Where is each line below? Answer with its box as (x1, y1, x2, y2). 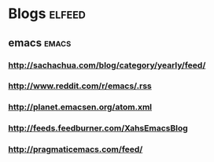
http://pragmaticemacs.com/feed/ (8, 144, 143, 155)
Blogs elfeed (8, 5, 87, 23)
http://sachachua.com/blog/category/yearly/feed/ (8, 60, 206, 71)
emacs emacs (8, 36, 72, 50)
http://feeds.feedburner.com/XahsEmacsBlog (8, 123, 189, 134)
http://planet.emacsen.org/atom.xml (8, 101, 153, 112)
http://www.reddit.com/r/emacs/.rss (8, 80, 152, 91)
